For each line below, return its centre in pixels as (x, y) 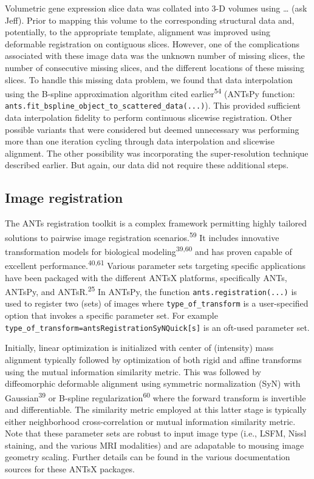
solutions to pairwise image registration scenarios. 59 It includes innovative (142, 236)
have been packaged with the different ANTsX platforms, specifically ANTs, (146, 277)
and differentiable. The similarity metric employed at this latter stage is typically (156, 409)
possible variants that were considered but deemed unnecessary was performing (152, 129)
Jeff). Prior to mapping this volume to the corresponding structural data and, (150, 20)
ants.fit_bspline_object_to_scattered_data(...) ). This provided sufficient (153, 105)
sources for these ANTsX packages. (70, 468)
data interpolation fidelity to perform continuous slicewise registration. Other (148, 117)
